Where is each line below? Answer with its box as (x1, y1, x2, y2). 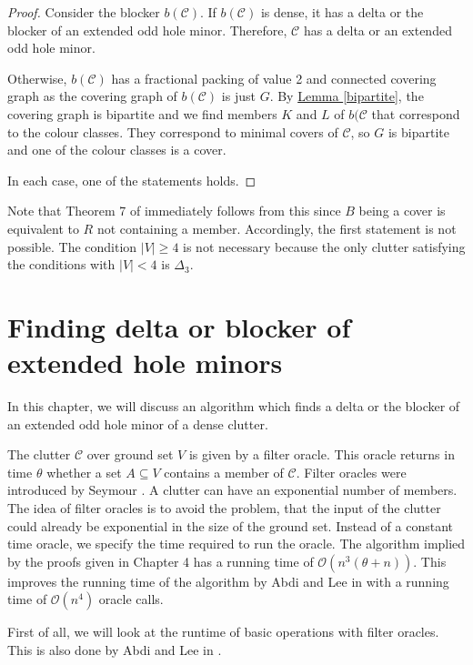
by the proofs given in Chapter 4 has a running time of (7, 551, 314, 570)
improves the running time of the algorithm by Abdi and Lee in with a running (7, 571, 449, 590)
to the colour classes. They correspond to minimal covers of (7, 122, 338, 141)
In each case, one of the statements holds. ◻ (7, 170, 257, 189)
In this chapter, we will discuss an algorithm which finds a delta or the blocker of (7, 397, 460, 416)
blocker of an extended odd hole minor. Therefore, (7, 20, 287, 39)
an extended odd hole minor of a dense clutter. (7, 414, 268, 433)
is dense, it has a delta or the (260, 3, 424, 21)
